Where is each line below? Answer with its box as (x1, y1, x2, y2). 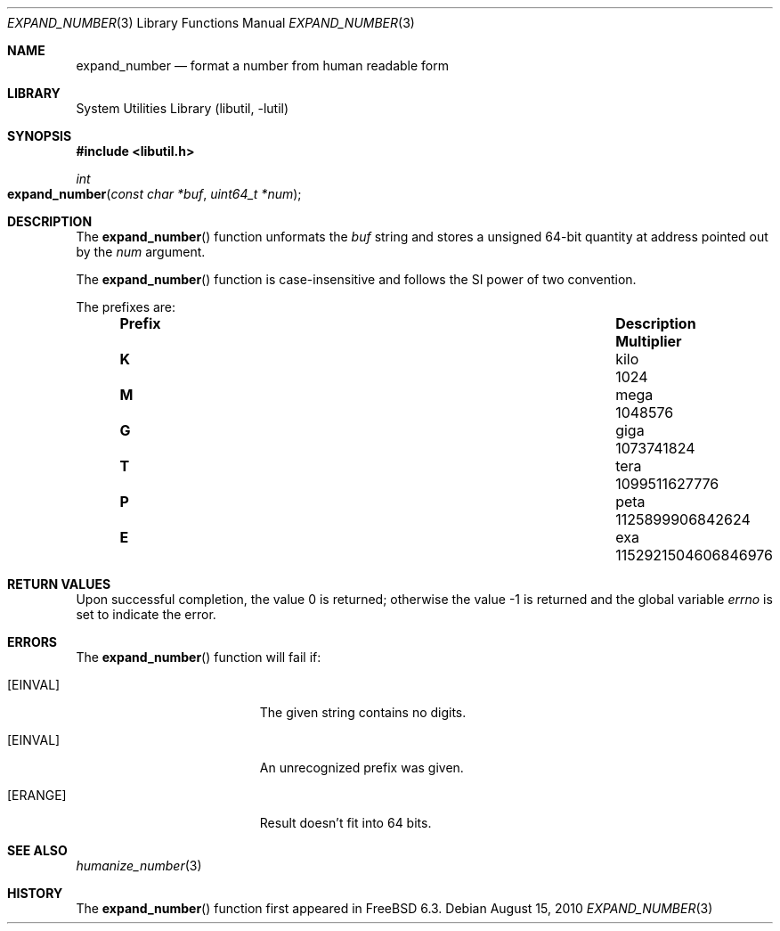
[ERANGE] (7, 788, 67, 803)
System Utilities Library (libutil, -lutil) (76, 101, 289, 116)
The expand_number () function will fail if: (76, 649, 321, 665)
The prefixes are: (76, 299, 176, 314)
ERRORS (7, 634, 58, 649)
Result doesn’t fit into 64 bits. (259, 815, 432, 830)
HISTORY (7, 886, 63, 901)
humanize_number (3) (76, 858, 202, 873)
